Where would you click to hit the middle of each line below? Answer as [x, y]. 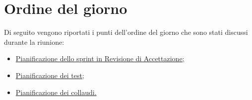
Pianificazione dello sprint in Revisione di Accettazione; [100, 58]
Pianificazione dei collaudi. [56, 92]
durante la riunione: [34, 42]
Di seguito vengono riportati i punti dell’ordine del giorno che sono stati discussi [126, 32]
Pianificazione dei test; [50, 75]
